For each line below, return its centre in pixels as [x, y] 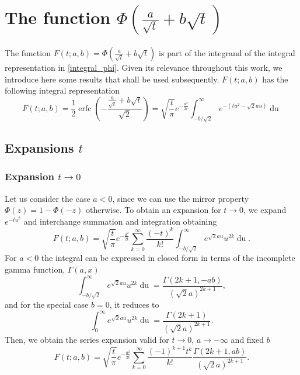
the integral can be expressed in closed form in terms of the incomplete [168, 258]
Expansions [39, 148]
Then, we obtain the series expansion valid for [87, 339]
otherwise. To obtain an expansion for [154, 210]
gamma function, [35, 269]
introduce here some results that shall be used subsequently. [112, 79]
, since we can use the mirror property [181, 198]
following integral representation [62, 90]
